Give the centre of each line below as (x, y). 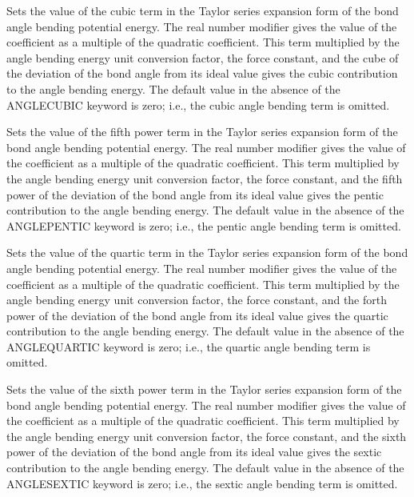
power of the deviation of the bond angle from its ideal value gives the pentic (195, 194)
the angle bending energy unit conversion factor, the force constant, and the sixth (207, 436)
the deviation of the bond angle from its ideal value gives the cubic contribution (202, 73)
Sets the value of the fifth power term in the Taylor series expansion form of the (202, 132)
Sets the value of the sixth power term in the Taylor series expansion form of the (204, 389)
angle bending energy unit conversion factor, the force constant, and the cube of (203, 57)
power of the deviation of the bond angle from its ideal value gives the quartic (197, 315)
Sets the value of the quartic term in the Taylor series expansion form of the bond (207, 253)
